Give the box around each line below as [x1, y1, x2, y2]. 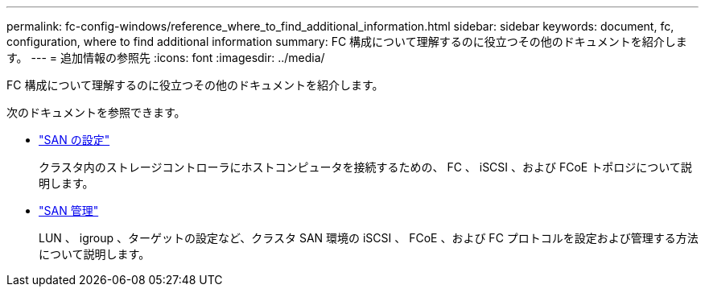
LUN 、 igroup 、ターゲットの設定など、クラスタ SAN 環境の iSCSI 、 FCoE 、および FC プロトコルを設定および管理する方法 [39, 231, 699, 245]
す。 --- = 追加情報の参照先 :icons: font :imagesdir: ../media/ [6, 51, 325, 64]
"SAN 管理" [39, 204, 99, 217]
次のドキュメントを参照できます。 [6, 105, 186, 119]
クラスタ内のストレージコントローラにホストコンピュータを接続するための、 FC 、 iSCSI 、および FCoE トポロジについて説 [39, 160, 692, 174]
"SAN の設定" [39, 133, 110, 146]
